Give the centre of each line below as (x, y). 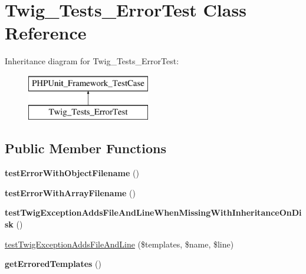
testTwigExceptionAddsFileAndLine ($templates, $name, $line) (119, 244)
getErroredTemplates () (53, 264)
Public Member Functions (85, 148)
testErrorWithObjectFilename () (72, 173)
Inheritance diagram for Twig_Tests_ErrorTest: (92, 61)
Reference (46, 33)
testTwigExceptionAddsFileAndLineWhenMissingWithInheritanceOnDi (153, 212)
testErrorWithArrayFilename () (70, 192)
